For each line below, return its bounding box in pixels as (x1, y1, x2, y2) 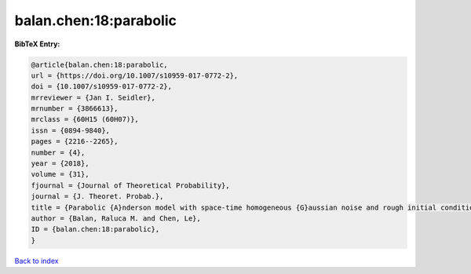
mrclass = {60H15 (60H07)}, (31, 115, 139, 124)
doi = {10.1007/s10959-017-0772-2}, (31, 82, 173, 91)
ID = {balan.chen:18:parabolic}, (31, 225, 160, 234)
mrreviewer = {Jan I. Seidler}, (31, 93, 156, 102)
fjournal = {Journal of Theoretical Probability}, (31, 181, 231, 190)
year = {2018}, (31, 159, 89, 168)
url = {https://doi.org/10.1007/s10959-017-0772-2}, (31, 71, 239, 80)
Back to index (14, 256, 59, 265)
